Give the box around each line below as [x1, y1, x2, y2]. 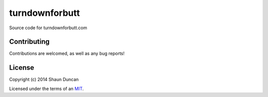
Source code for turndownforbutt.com [9, 25, 87, 31]
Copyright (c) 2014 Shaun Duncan [9, 77, 79, 83]
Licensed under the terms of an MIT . [9, 86, 84, 92]
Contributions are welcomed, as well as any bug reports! [9, 50, 125, 56]
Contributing [9, 38, 50, 46]
